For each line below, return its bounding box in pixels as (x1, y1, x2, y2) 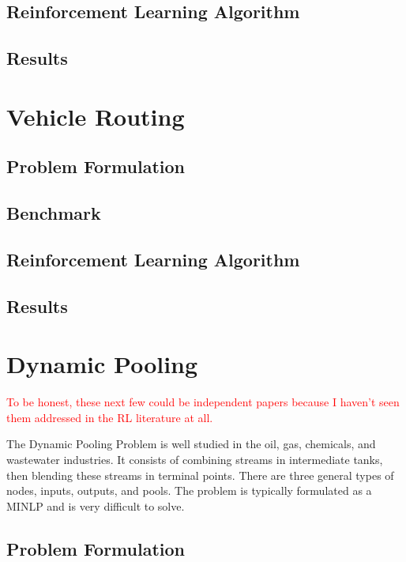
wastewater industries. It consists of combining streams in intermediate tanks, (6, 451, 383, 467)
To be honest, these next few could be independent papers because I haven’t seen (6, 394, 400, 410)
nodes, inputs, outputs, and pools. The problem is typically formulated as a (6, 482, 372, 499)
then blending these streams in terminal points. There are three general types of (6, 466, 394, 483)
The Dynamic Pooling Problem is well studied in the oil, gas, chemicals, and (6, 436, 376, 452)
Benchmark (6, 201, 101, 225)
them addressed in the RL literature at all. (6, 409, 213, 425)
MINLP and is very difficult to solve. (6, 497, 185, 514)
